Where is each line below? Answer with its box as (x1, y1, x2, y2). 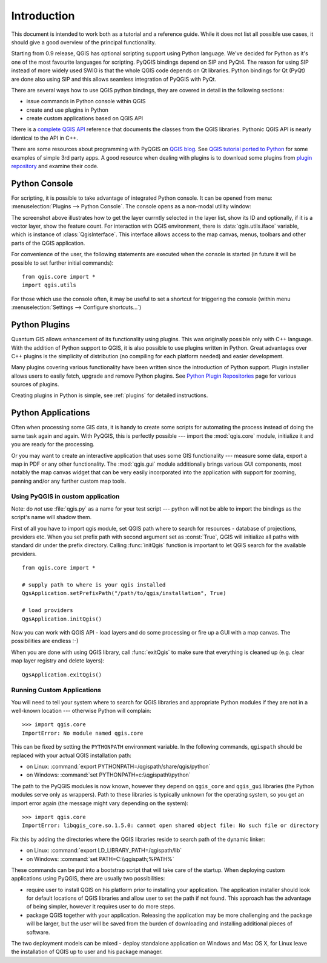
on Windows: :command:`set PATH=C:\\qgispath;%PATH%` (26, 855, 175, 862)
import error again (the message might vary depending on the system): (11, 799, 189, 807)
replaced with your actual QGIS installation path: (11, 752, 131, 759)
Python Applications (11, 407, 90, 418)
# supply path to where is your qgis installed (22, 581, 166, 588)
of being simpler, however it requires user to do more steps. (26, 903, 176, 910)
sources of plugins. (11, 381, 60, 388)
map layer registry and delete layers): (11, 657, 105, 664)
